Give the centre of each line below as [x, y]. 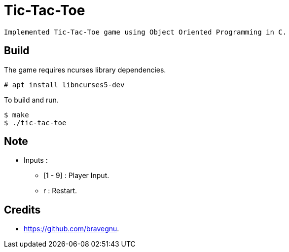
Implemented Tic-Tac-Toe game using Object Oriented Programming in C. [145, 32]
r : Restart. [60, 191]
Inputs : [36, 160]
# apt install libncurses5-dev [64, 85]
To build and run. [31, 100]
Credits [22, 210]
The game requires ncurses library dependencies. [85, 70]
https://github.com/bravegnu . [72, 229]
